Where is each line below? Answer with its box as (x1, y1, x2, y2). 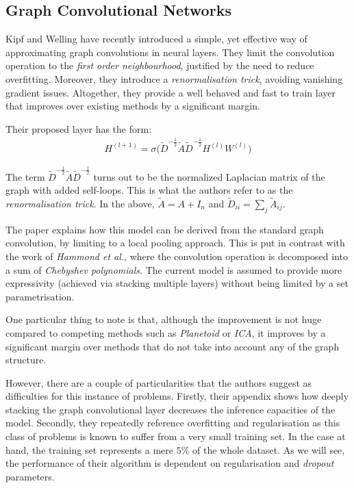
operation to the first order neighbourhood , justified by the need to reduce (5, 58, 314, 73)
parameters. (5, 469, 55, 483)
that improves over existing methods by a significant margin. (5, 99, 260, 113)
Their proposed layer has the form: (5, 121, 152, 136)
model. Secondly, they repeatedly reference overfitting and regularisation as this (5, 415, 340, 430)
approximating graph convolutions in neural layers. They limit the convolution (5, 44, 335, 59)
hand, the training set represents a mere (5, 442, 173, 457)
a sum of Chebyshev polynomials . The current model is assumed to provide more (5, 262, 342, 277)
